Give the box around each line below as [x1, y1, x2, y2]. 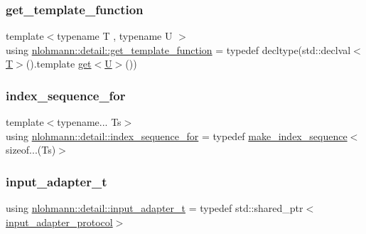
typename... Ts [57, 115, 122, 129]
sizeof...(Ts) [6, 142, 56, 157]
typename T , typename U [57, 28, 173, 43]
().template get [26, 56, 92, 71]
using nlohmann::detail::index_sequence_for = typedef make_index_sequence [6, 128, 348, 143]
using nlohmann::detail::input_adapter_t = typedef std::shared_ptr [6, 201, 303, 216]
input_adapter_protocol [6, 214, 113, 229]
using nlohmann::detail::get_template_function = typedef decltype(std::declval [6, 42, 351, 57]
